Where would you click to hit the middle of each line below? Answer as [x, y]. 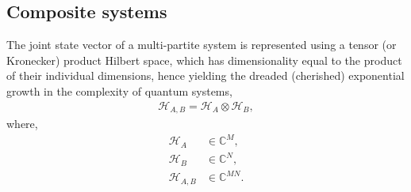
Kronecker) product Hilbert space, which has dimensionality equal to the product [204, 60]
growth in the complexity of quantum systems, [119, 90]
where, [22, 124]
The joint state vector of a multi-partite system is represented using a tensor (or [202, 45]
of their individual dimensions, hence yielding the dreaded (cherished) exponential [205, 75]
